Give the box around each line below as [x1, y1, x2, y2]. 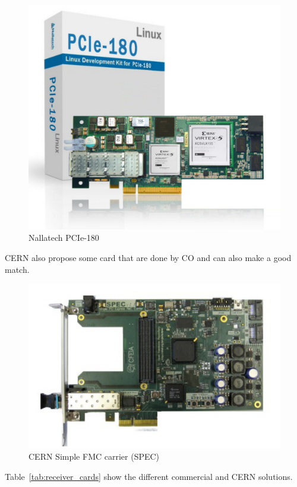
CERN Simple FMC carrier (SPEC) [29, 450, 160, 463]
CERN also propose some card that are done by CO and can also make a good [5, 252, 292, 264]
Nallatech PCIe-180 [29, 231, 99, 244]
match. [5, 263, 30, 275]
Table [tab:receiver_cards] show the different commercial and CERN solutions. [5, 470, 293, 482]
